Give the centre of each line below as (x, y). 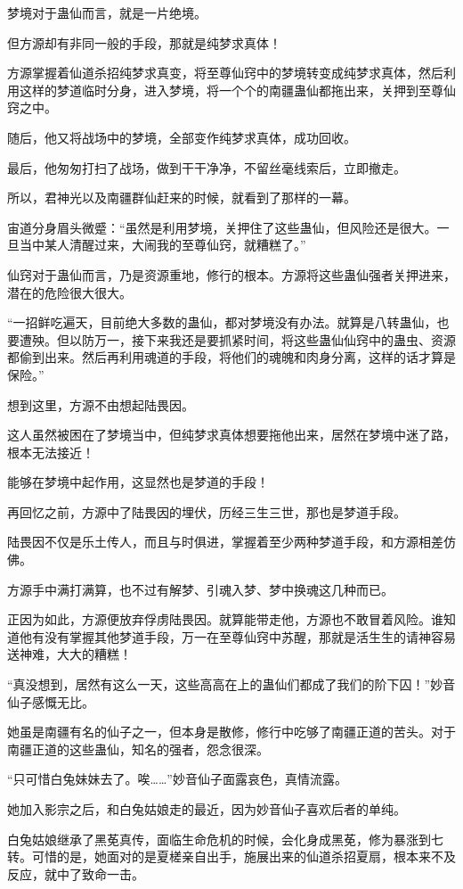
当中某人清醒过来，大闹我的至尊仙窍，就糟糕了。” (162, 245)
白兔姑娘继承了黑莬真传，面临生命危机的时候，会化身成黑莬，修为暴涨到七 (225, 839)
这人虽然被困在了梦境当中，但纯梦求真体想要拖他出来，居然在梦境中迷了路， (231, 435)
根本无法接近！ (51, 452)
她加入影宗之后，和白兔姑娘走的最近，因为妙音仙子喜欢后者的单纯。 (207, 809)
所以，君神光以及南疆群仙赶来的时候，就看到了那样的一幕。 (182, 198)
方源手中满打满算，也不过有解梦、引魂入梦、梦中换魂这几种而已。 (200, 589)
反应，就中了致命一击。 (76, 873)
